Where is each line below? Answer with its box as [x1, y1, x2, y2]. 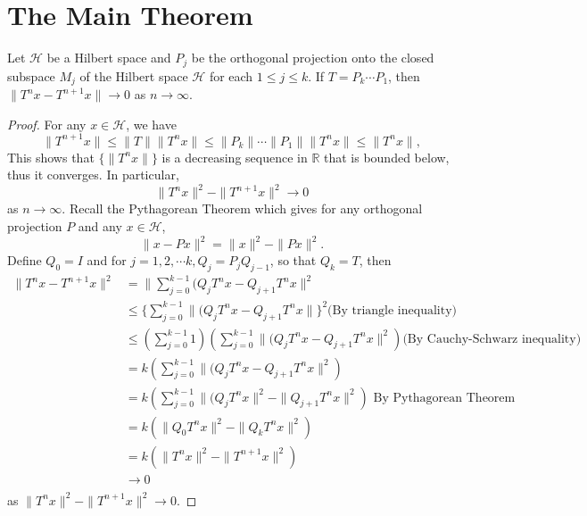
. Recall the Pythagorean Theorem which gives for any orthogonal [62, 199, 423, 218]
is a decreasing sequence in [161, 147, 308, 166]
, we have [126, 114, 177, 133]
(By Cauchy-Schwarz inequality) [402, 332, 582, 345]
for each [209, 66, 253, 85]
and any [78, 217, 122, 235]
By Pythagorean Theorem [373, 391, 516, 404]
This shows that [7, 147, 95, 166]
